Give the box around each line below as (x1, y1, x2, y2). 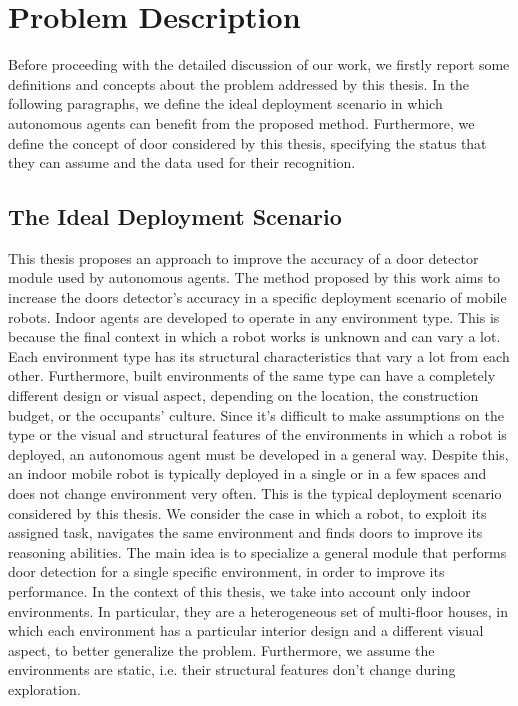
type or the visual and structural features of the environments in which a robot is (8, 424, 507, 445)
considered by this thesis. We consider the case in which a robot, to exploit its (8, 502, 487, 523)
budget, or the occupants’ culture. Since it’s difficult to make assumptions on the (8, 404, 504, 425)
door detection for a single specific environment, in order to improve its (8, 561, 445, 582)
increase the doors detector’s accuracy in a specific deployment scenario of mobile (8, 287, 507, 308)
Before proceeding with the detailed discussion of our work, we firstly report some (8, 54, 510, 75)
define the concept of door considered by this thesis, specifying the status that (8, 132, 487, 153)
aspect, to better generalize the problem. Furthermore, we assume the (8, 639, 435, 660)
